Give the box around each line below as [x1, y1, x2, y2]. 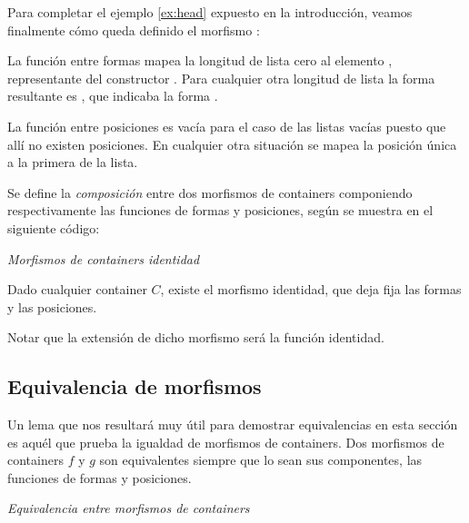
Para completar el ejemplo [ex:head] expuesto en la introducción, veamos [7, 3, 413, 21]
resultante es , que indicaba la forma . [7, 86, 218, 105]
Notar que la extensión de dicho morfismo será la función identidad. [7, 328, 384, 347]
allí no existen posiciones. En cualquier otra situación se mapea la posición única [7, 134, 457, 153]
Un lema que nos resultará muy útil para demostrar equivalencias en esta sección [7, 415, 458, 434]
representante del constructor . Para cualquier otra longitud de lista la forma [7, 68, 435, 87]
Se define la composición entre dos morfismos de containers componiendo [7, 183, 413, 202]
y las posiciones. [7, 297, 97, 316]
